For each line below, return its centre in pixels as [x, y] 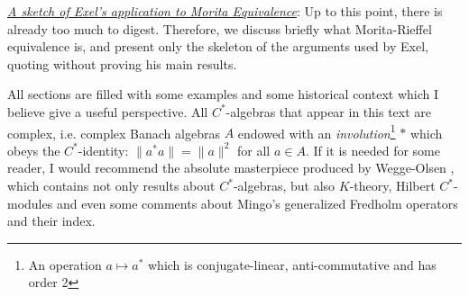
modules [30, 203]
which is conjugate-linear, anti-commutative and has [292, 264]
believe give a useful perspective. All [108, 111]
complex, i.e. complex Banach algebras [114, 133]
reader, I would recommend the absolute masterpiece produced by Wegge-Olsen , [231, 168]
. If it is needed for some [372, 150]
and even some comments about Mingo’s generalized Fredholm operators [257, 203]
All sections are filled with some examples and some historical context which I [223, 94]
